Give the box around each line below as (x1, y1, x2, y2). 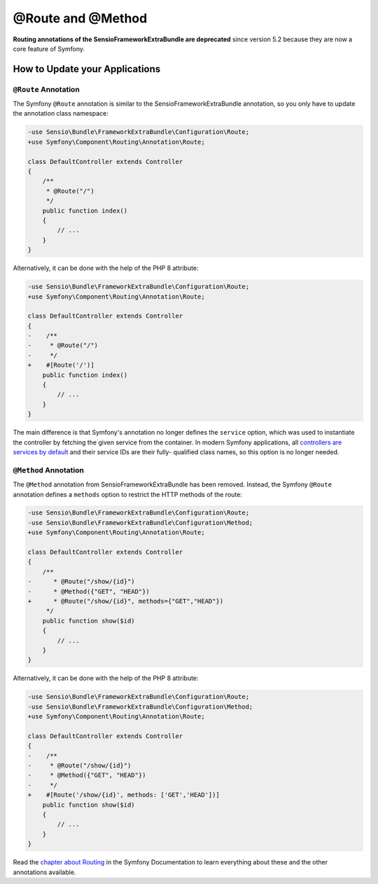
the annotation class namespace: (13, 109, 108, 118)
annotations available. (13, 868, 76, 876)
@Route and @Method (13, 11, 148, 26)
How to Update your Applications (13, 63, 161, 75)
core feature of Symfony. (13, 44, 85, 53)
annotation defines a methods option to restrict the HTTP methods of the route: (13, 490, 243, 498)
